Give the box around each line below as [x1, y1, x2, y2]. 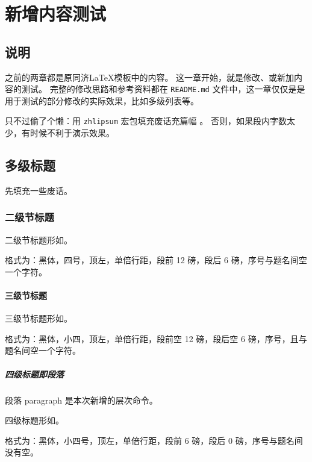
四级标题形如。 [5, 414, 64, 426]
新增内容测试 [5, 1, 107, 26]
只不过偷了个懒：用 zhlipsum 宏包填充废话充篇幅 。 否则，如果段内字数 [5, 114, 287, 127]
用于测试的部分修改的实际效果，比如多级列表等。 [5, 94, 199, 107]
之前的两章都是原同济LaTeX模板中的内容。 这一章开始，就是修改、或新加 [5, 70, 295, 83]
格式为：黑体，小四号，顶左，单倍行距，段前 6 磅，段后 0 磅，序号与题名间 [5, 434, 303, 446]
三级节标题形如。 [5, 312, 72, 325]
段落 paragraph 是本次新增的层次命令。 [5, 393, 158, 406]
